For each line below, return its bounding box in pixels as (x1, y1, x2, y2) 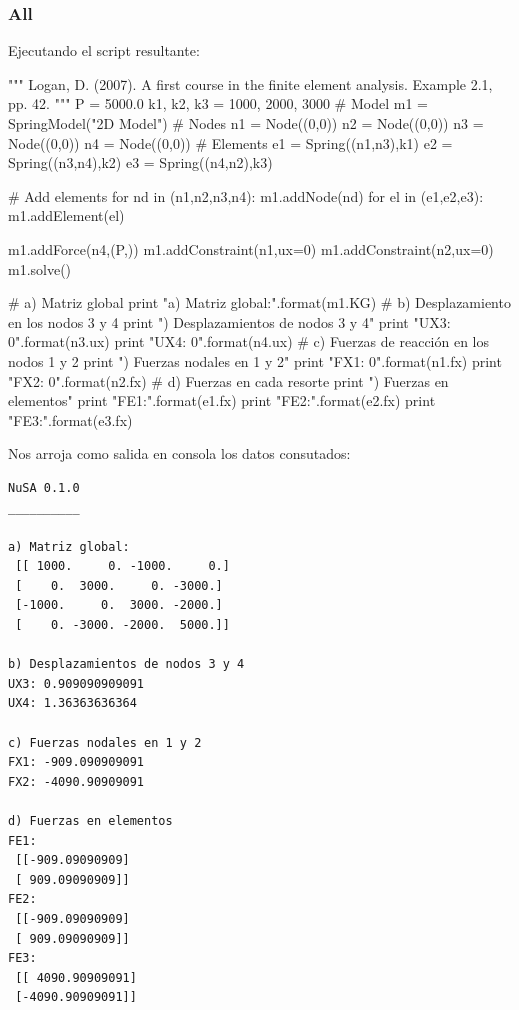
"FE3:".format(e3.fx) (8, 409, 133, 430)
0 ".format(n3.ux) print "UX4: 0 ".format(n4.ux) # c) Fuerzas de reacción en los (8, 331, 490, 352)
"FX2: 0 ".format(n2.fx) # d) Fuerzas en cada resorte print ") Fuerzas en (8, 370, 449, 391)
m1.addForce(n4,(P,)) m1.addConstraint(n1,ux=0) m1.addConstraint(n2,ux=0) (8, 238, 494, 259)
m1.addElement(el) (8, 205, 125, 226)
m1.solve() (8, 258, 72, 279)
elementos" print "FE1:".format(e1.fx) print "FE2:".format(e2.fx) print (8, 390, 436, 411)
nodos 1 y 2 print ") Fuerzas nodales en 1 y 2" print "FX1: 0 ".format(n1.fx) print (8, 350, 502, 371)
